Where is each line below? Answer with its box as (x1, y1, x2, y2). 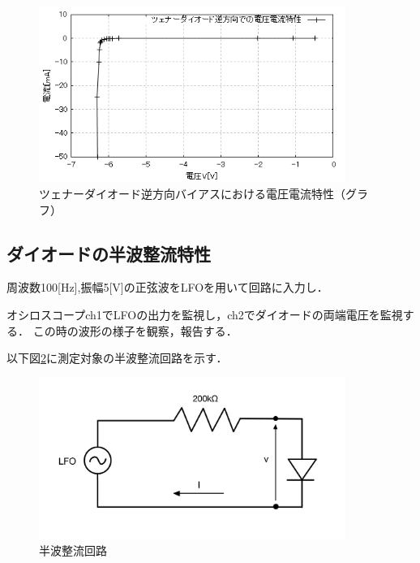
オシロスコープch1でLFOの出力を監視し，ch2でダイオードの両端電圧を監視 (6, 306, 403, 323)
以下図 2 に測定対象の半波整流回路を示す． (6, 349, 228, 366)
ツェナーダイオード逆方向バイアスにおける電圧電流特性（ (39, 185, 345, 202)
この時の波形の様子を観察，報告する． (32, 322, 238, 339)
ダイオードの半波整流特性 (6, 240, 211, 266)
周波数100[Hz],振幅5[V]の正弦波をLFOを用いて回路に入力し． (6, 279, 328, 296)
